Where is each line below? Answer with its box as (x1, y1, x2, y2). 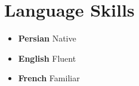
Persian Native (18, 32, 76, 44)
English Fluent (18, 52, 76, 64)
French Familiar (18, 72, 80, 84)
